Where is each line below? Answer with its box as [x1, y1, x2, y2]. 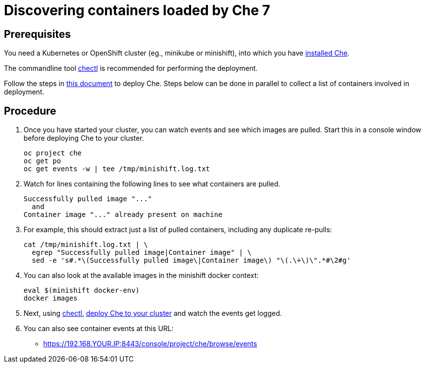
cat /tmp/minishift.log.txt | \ [24, 241, 148, 249]
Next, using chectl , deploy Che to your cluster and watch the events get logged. [24, 309, 282, 318]
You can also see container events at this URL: [24, 324, 174, 333]
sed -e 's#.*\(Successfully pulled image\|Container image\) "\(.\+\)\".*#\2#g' [31, 256, 351, 265]
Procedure [4, 104, 57, 117]
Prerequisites [4, 28, 71, 40]
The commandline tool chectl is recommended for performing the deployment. [4, 64, 258, 73]
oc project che [24, 149, 82, 157]
